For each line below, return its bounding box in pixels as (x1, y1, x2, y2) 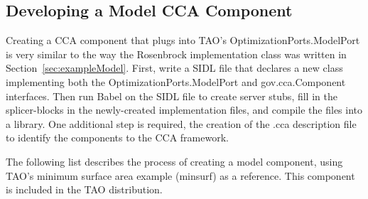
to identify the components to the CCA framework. (6, 130, 229, 145)
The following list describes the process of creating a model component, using (6, 154, 343, 168)
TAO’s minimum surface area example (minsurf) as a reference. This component (6, 168, 355, 183)
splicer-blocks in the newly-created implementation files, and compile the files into (6, 102, 363, 117)
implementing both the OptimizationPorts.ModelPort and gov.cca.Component (6, 74, 346, 89)
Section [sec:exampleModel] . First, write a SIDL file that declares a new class (6, 60, 343, 75)
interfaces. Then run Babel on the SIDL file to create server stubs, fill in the (6, 88, 337, 103)
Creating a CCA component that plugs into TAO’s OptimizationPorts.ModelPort (6, 33, 360, 48)
